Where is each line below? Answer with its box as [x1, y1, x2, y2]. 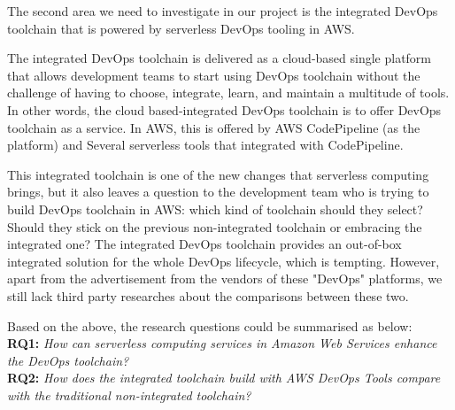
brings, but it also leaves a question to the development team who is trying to [7, 182, 429, 201]
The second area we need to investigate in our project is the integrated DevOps [7, 2, 438, 19]
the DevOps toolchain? [7, 351, 129, 369]
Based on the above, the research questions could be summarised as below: [7, 316, 413, 335]
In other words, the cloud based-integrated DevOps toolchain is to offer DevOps [7, 100, 442, 119]
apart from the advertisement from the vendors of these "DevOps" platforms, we [7, 269, 443, 288]
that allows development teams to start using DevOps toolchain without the [7, 66, 420, 84]
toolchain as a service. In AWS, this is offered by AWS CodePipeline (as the [7, 118, 420, 136]
